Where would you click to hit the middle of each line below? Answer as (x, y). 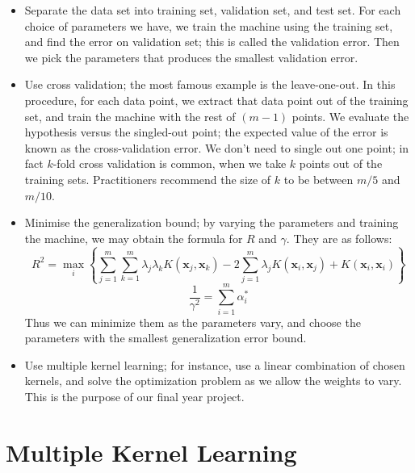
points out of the (341, 163)
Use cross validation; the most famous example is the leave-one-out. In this (210, 84)
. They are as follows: (339, 238)
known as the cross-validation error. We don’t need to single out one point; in (217, 147)
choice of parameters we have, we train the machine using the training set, (209, 25)
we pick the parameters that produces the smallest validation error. (191, 57)
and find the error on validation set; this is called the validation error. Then (212, 42)
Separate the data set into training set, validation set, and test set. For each (213, 10)
